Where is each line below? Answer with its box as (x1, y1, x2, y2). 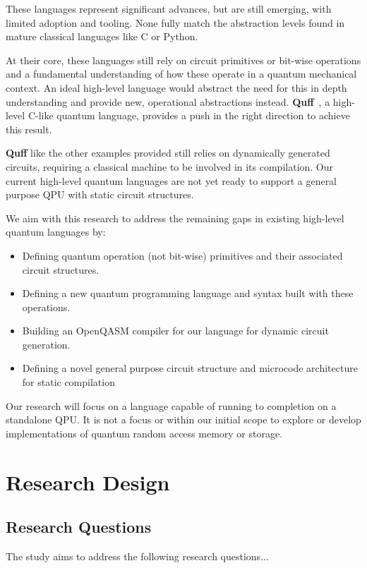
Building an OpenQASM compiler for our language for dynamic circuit (22, 323, 329, 338)
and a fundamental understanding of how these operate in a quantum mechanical (6, 66, 357, 81)
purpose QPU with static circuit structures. (6, 187, 194, 202)
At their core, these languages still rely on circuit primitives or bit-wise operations (6, 52, 361, 67)
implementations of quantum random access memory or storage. (6, 425, 283, 440)
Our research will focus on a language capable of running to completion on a (6, 398, 337, 413)
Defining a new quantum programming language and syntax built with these (22, 286, 354, 301)
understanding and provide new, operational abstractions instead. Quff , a (6, 94, 330, 109)
